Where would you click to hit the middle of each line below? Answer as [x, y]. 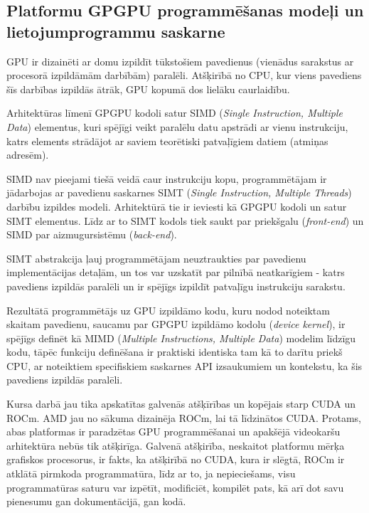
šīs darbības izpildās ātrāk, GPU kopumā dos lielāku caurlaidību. [148, 89]
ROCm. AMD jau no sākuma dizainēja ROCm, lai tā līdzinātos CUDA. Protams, [184, 417]
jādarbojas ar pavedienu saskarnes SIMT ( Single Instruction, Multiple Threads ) [179, 192]
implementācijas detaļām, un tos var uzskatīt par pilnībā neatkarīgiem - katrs [176, 272]
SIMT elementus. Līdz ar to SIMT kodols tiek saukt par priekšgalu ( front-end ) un [185, 220]
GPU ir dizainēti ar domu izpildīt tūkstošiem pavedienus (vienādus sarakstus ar [180, 61]
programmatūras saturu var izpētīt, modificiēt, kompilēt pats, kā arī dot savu [175, 487]
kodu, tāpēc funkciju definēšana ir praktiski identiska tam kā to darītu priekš [175, 352]
